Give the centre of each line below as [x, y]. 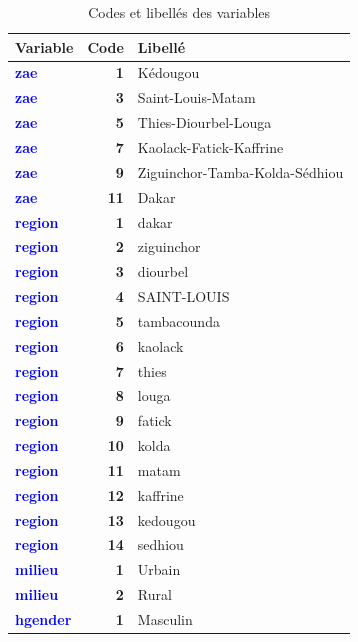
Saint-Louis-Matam [196, 97]
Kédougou [168, 72]
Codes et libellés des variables [179, 12]
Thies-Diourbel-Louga [204, 122]
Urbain [159, 569]
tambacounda [178, 320]
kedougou [166, 519]
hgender [43, 619]
